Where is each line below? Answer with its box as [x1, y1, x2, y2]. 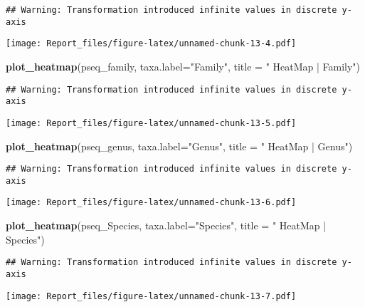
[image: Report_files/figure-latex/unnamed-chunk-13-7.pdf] [6, 291, 297, 301]
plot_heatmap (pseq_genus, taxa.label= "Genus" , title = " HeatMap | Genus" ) [6, 138, 353, 153]
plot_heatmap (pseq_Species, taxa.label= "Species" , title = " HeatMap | [6, 218, 327, 233]
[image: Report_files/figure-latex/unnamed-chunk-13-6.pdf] [6, 197, 297, 208]
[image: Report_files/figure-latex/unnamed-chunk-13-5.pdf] [6, 118, 297, 128]
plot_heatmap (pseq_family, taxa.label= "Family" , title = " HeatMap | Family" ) [6, 58, 361, 73]
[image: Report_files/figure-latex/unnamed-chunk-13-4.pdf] [6, 38, 297, 49]
